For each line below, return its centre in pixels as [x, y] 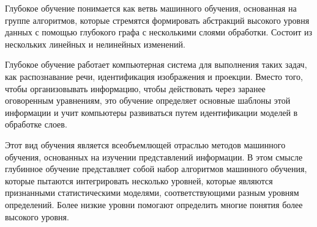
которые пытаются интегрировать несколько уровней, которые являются [139, 180]
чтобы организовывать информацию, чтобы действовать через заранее [135, 88]
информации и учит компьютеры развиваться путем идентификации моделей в [151, 112]
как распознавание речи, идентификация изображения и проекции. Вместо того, [154, 76]
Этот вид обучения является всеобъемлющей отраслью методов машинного [145, 144]
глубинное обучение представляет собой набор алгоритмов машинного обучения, [156, 169]
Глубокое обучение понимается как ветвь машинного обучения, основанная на [151, 8]
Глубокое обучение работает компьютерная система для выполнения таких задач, [156, 64]
